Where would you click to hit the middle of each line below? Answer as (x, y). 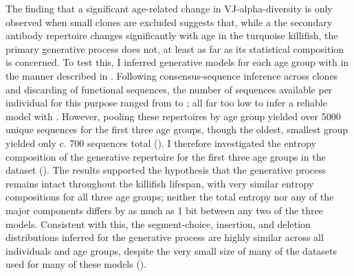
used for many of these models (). (76, 264)
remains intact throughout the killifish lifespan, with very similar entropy (160, 183)
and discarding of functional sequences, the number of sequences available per (169, 89)
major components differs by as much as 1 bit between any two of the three (164, 210)
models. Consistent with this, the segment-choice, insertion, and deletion (158, 223)
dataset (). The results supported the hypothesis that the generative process (166, 170)
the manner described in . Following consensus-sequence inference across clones (172, 75)
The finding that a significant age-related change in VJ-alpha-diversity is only (169, 8)
